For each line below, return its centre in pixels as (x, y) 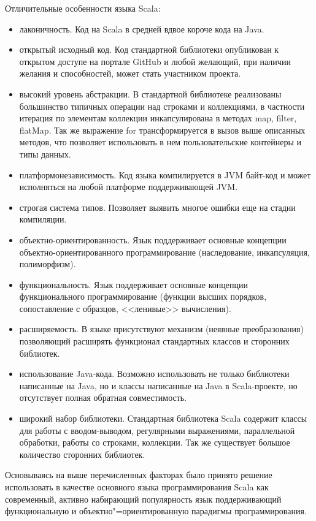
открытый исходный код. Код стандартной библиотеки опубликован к (149, 49)
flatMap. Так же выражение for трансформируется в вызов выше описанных (162, 130)
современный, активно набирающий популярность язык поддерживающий (143, 499)
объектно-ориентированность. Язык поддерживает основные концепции (153, 239)
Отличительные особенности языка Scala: (83, 8)
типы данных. (45, 154)
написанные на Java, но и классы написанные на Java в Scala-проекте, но (158, 385)
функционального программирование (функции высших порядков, (143, 296)
